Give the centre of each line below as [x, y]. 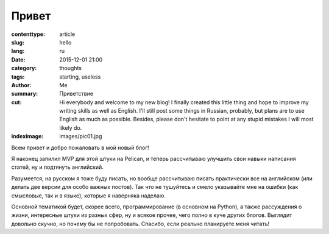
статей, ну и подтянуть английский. [57, 167]
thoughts [71, 68]
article [67, 34]
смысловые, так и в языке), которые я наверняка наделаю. [88, 196]
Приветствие [76, 94]
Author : [21, 85]
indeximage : [27, 136]
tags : [18, 77]
